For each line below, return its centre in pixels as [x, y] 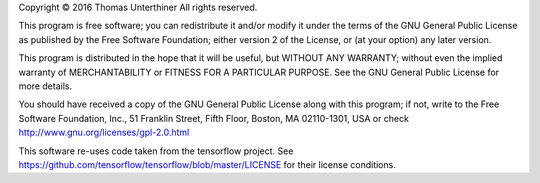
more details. [45, 86]
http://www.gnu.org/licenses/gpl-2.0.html [104, 132]
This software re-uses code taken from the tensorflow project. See [156, 151]
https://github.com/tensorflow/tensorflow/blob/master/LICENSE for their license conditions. [207, 164]
